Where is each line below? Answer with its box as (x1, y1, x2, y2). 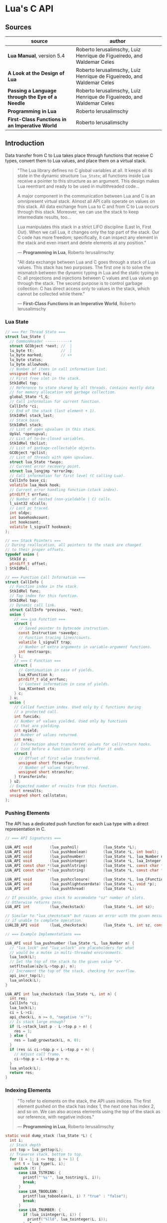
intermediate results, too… (17, 214, 71, 220)
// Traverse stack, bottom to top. (9, 1152, 83, 1157)
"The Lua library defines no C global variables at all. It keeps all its (17, 167, 153, 173)
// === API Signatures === (5, 835, 61, 841)
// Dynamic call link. (9, 602, 57, 608)
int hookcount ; (9, 519, 41, 524)
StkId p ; (9, 557, 28, 562)
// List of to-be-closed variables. (9, 436, 85, 442)
